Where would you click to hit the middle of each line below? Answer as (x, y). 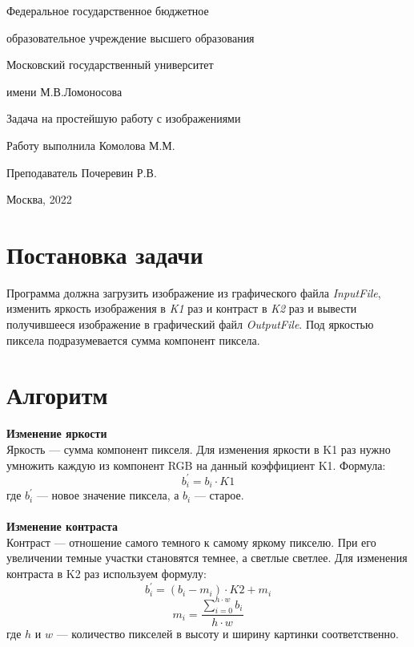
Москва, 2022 (39, 199)
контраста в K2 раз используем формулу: (107, 574)
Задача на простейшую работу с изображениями (124, 118)
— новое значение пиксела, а (108, 495)
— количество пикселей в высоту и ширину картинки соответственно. (227, 633)
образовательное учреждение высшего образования (131, 37)
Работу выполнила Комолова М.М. (91, 145)
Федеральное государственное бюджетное (108, 10)
